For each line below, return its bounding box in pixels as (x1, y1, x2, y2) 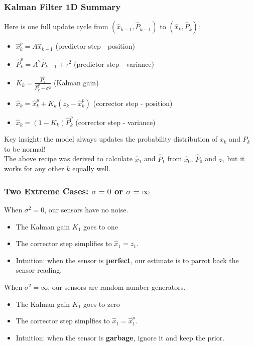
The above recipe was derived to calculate (4, 153, 133, 164)
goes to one (83, 221, 118, 232)
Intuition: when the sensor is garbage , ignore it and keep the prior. (16, 332, 225, 342)
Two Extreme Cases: (4, 184, 89, 197)
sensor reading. (16, 265, 62, 275)
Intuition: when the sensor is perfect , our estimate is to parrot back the (16, 255, 239, 265)
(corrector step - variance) (75, 117, 156, 127)
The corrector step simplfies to (16, 315, 110, 326)
